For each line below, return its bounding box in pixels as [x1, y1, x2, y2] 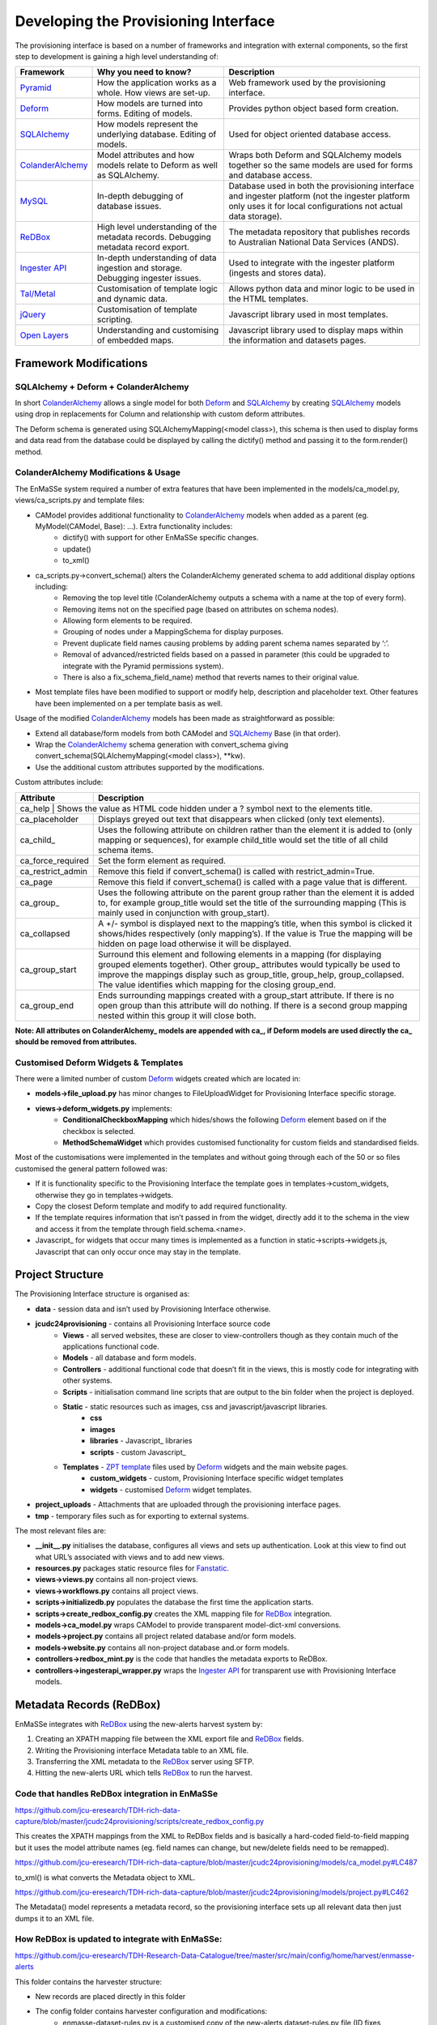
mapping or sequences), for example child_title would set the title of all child [98, 834, 388, 846]
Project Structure [15, 1268, 104, 1281]
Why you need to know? [96, 66, 192, 78]
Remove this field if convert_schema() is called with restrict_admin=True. [98, 865, 375, 876]
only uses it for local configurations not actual [228, 201, 404, 212]
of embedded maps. [96, 335, 174, 346]
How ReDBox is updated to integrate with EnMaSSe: [15, 1933, 223, 1945]
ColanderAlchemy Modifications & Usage [15, 467, 181, 478]
